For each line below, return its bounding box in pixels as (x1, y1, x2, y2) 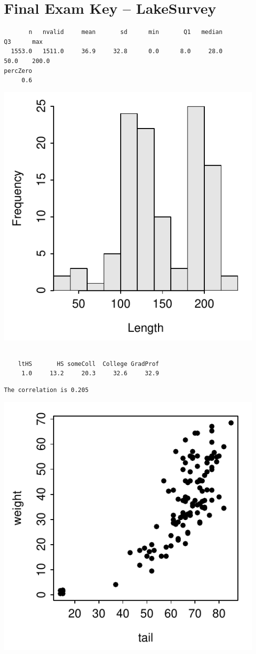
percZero (4, 67, 32, 74)
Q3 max (4, 38, 43, 45)
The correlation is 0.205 (4, 387, 89, 394)
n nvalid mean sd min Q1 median (29, 29, 223, 36)
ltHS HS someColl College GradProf (18, 360, 159, 367)
